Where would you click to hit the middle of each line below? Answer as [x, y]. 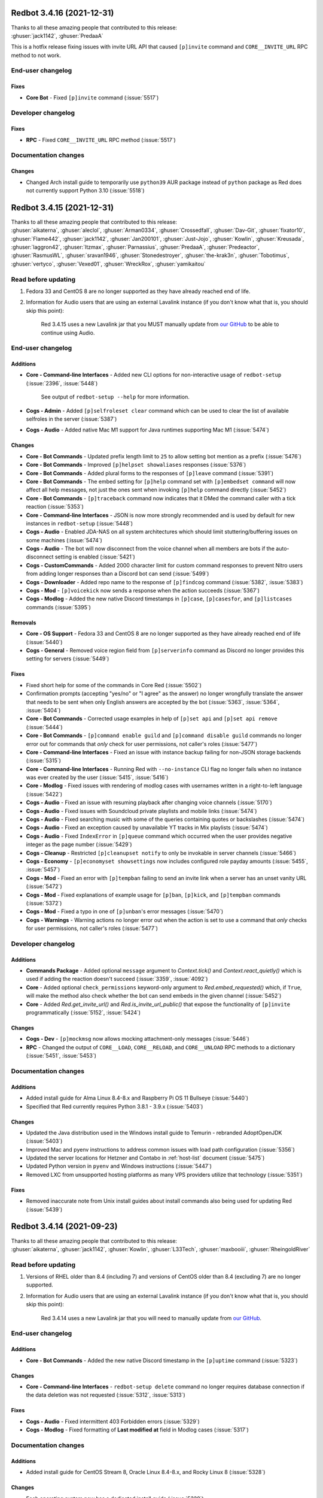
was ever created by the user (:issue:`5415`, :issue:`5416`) [97, 777]
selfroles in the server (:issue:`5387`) [71, 419]
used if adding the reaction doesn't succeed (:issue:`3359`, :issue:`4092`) [117, 979]
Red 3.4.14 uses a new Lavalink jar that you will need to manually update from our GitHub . [151, 1318]
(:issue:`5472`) [44, 886]
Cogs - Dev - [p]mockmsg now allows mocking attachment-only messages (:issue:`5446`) [138, 1039]
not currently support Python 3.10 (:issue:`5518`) [85, 190]
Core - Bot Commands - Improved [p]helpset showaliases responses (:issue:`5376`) [136, 465]
